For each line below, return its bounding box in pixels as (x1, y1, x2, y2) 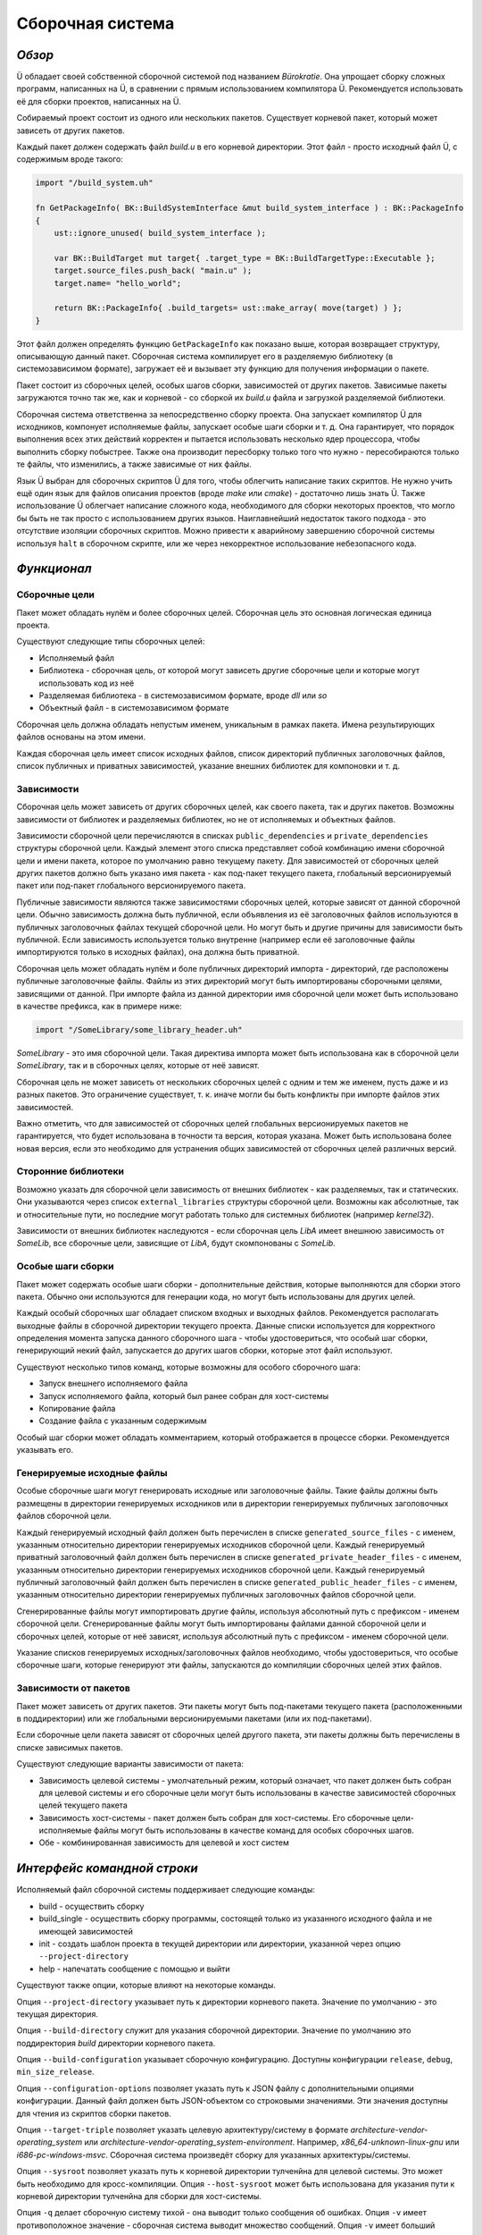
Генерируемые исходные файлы (16, 1466, 168, 1479)
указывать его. (16, 1445, 74, 1455)
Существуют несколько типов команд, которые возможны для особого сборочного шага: (16, 1362, 361, 1372)
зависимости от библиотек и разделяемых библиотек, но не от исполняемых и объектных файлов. (16, 814, 396, 824)
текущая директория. (16, 2008, 98, 2020)
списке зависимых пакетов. (16, 1742, 123, 1752)
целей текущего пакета (38, 1800, 129, 1810)
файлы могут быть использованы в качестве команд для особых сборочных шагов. (94, 1825, 414, 1836)
